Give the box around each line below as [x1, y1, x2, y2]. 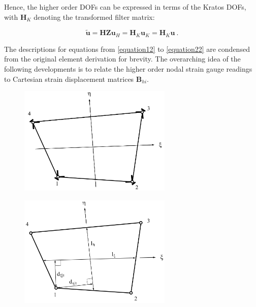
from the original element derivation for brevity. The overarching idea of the [4, 53, 241, 64]
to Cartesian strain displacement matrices [4, 73, 134, 84]
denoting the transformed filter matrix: [34, 11, 155, 22]
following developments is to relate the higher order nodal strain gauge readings [4, 64, 252, 74]
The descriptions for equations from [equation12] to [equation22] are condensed [4, 43, 250, 54]
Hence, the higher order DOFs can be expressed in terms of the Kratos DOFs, [4, 2, 246, 12]
